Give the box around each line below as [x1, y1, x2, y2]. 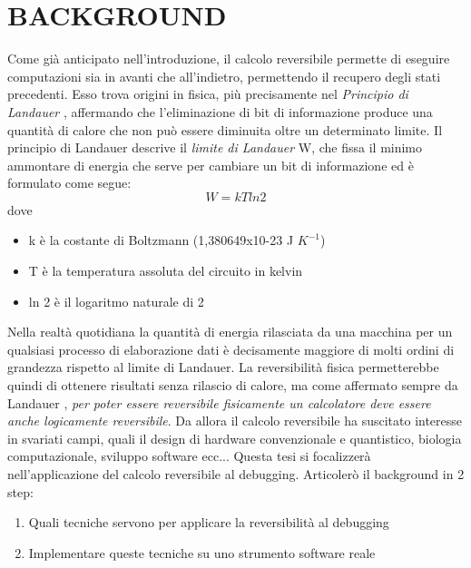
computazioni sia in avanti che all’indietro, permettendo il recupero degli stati [7, 66, 441, 85]
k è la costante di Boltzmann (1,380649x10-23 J [28, 230, 294, 250]
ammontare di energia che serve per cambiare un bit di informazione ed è [7, 155, 414, 174]
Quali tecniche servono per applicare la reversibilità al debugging [28, 513, 389, 532]
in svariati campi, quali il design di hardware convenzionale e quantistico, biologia [7, 428, 462, 447]
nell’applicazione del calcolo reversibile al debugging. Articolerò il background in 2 [7, 465, 465, 483]
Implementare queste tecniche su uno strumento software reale [28, 543, 376, 562]
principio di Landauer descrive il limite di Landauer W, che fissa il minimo [7, 138, 423, 157]
